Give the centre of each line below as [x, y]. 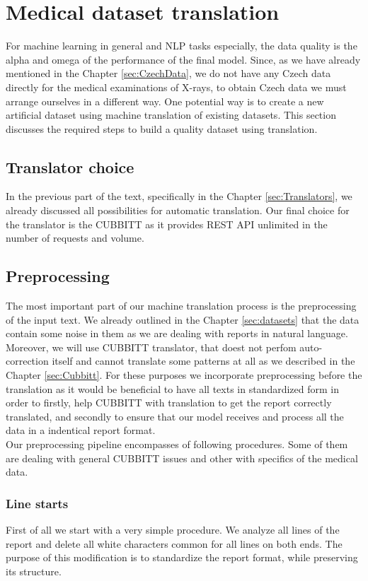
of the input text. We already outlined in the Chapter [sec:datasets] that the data [183, 319]
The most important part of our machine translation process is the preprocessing [181, 306]
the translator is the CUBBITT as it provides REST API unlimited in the [167, 224]
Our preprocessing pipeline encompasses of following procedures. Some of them [177, 444]
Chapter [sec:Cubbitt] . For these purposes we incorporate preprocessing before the [184, 375]
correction [27, 361]
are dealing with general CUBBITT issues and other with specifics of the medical [182, 458]
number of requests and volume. [75, 238]
